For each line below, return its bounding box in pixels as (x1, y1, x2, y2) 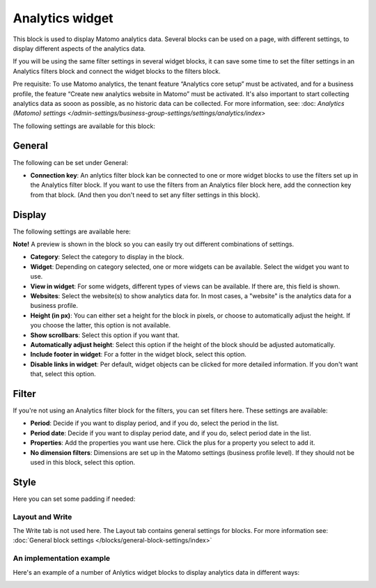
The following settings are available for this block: (13, 122, 156, 130)
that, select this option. (30, 370, 97, 378)
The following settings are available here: (13, 227, 132, 235)
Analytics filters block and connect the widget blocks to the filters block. (13, 67, 221, 75)
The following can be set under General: (13, 158, 129, 167)
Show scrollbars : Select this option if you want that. (30, 331, 180, 339)
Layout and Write (13, 512, 72, 522)
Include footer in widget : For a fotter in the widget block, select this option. (30, 350, 247, 359)
